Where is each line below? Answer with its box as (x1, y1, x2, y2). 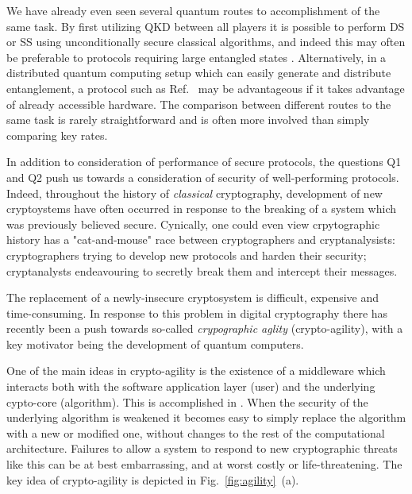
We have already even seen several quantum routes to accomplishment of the (6, 2, 380, 18)
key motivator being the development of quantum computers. (6, 335, 304, 352)
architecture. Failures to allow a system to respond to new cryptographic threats (6, 440, 398, 457)
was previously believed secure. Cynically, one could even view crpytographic (6, 215, 380, 232)
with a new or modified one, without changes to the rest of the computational (6, 424, 385, 441)
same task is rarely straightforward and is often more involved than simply (6, 111, 370, 128)
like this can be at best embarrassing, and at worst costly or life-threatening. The (6, 456, 402, 473)
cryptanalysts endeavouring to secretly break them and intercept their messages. (6, 262, 398, 279)
